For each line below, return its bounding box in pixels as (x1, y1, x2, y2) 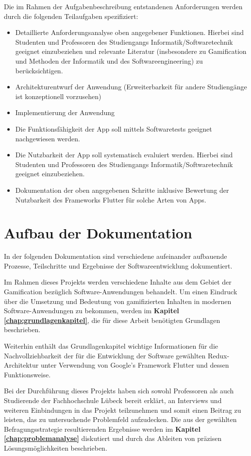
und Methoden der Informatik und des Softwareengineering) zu (15, 55, 203, 66)
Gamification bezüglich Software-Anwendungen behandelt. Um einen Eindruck (4, 287, 237, 296)
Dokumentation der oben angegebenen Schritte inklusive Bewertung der (15, 185, 229, 195)
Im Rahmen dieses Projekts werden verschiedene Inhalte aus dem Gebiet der (4, 277, 232, 287)
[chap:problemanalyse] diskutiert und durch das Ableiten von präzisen (4, 433, 222, 443)
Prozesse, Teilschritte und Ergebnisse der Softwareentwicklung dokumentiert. (4, 260, 233, 270)
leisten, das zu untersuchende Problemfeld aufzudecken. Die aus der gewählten (4, 414, 237, 424)
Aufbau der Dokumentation (4, 223, 192, 243)
